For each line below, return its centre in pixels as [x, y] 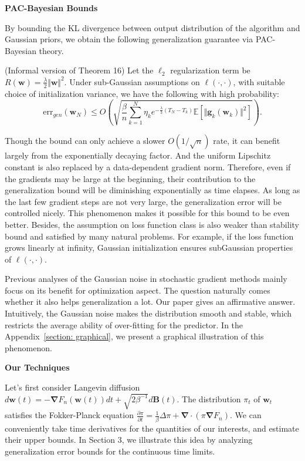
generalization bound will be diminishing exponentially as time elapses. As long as [152, 190]
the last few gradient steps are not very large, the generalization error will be [143, 201]
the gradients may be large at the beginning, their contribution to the [130, 178]
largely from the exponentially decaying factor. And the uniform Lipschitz [138, 155]
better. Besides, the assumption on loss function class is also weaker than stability [152, 224]
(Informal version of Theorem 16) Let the [79, 70]
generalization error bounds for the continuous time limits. [110, 451]
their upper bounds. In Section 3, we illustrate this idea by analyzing [129, 440]
